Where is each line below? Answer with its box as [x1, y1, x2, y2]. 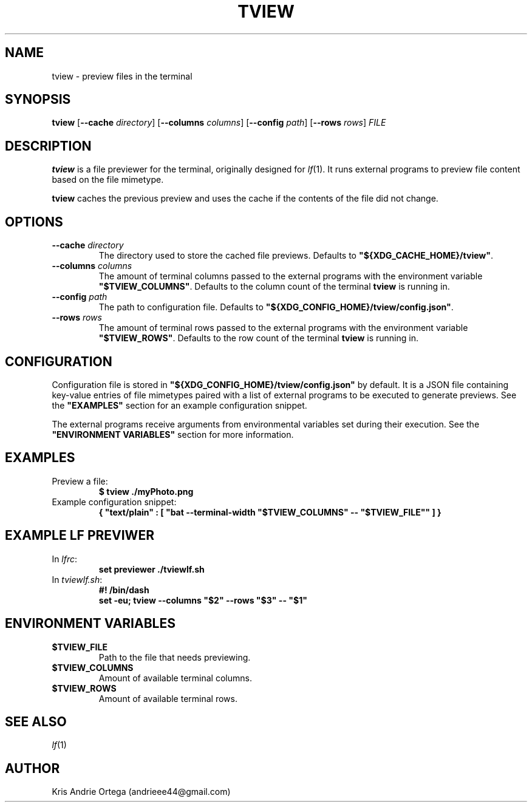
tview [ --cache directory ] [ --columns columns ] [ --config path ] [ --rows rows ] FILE [52, 117, 386, 128]
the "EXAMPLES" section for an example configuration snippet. [52, 400, 307, 410]
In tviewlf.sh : [52, 574, 103, 585]
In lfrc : [52, 553, 78, 564]
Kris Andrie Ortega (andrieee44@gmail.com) [52, 786, 231, 797]
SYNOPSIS [5, 92, 71, 107]
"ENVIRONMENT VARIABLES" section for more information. [52, 429, 294, 440]
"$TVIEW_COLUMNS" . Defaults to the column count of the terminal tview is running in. [98, 281, 450, 292]
